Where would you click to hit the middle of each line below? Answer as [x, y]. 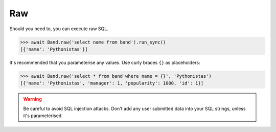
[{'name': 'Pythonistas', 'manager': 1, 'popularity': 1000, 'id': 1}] [112, 83]
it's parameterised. [43, 116]
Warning [32, 99]
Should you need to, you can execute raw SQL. [59, 29]
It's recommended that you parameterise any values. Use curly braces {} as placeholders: [105, 62]
